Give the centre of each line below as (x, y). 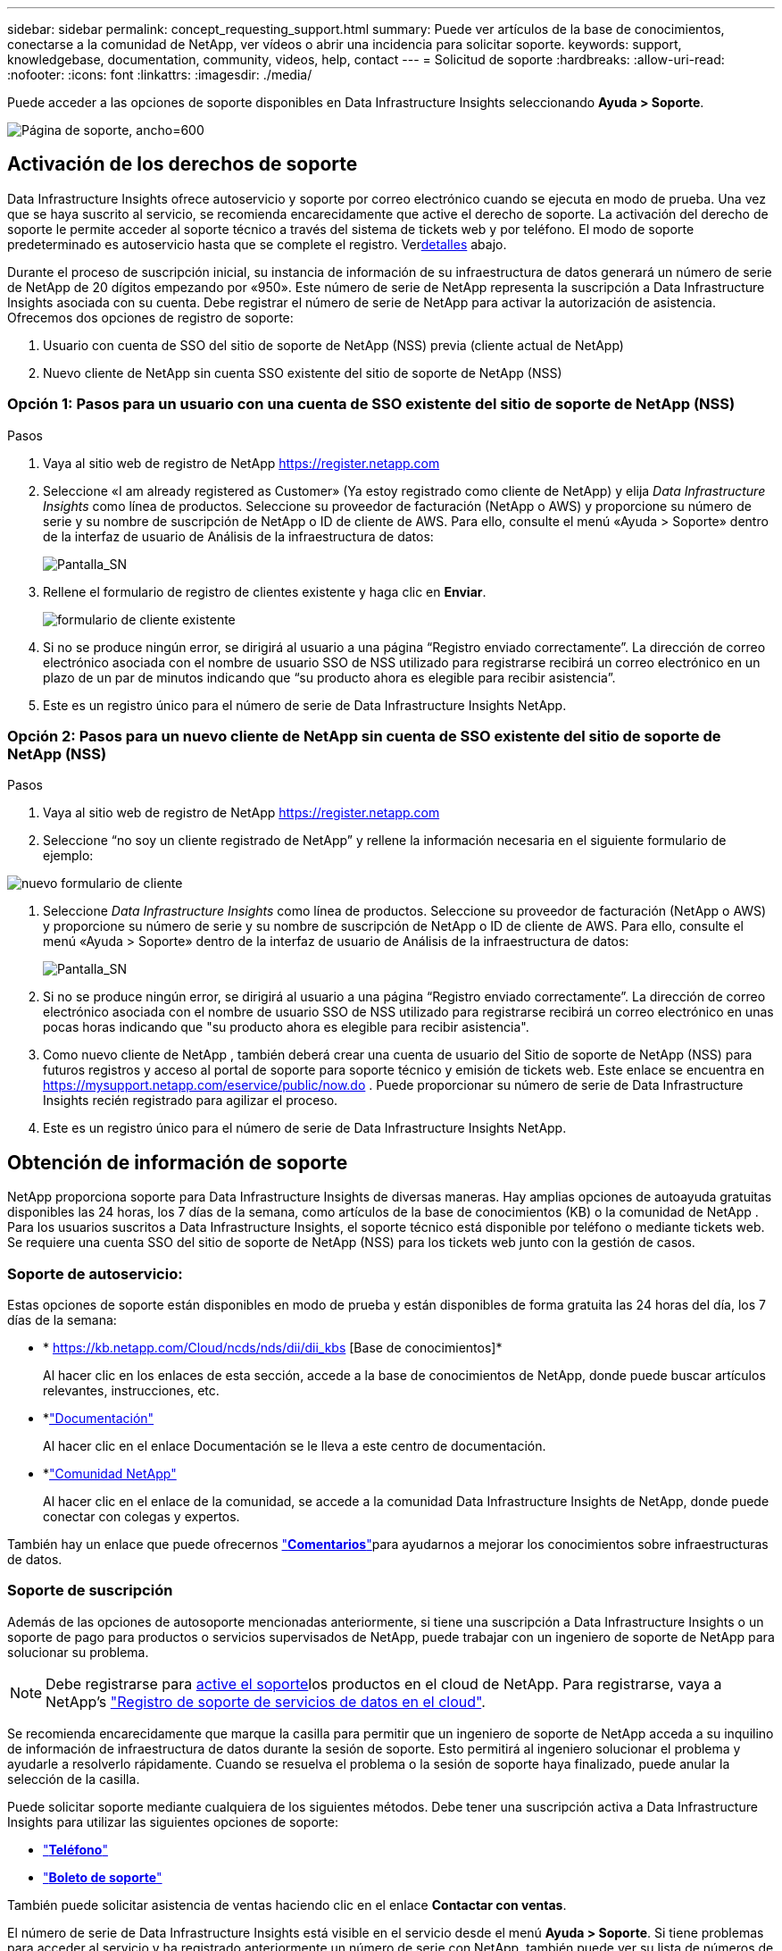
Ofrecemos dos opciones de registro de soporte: (150, 317)
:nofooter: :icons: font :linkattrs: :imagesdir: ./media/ (160, 75)
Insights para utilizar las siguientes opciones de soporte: (173, 1821)
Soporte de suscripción (90, 1591)
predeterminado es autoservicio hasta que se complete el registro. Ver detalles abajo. (257, 244)
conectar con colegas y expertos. (141, 1516)
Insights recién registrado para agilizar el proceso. (191, 1101)
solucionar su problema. (78, 1652)
